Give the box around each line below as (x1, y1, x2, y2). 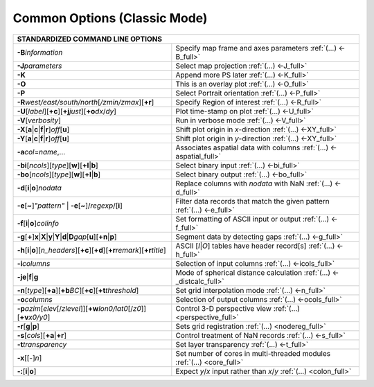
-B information (17, 47, 63, 57)
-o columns (17, 294, 53, 304)
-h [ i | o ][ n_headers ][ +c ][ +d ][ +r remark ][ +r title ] (17, 245, 166, 255)
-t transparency (17, 339, 67, 349)
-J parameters (17, 61, 62, 71)
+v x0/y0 (19, 312, 48, 322)
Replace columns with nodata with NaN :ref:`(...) (175, 179, 333, 188)
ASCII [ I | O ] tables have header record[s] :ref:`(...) (175, 241, 335, 251)
